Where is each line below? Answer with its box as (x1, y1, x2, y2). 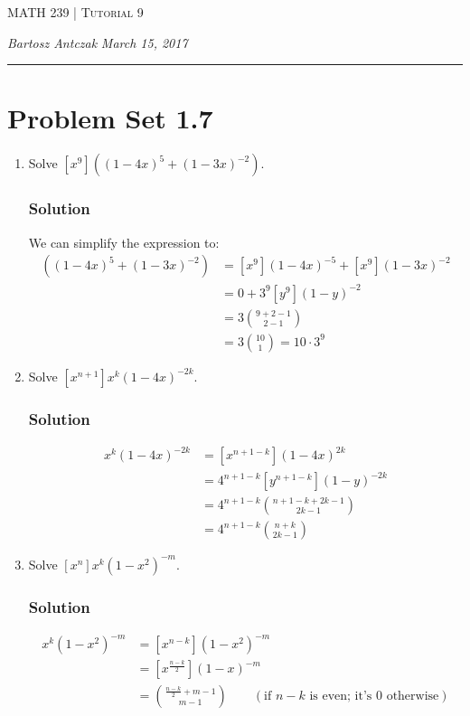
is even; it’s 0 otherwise (309, 690, 439, 703)
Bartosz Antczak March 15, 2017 (7, 33, 188, 52)
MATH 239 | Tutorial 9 (7, 3, 144, 21)
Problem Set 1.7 (7, 99, 213, 137)
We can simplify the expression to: (28, 232, 220, 251)
